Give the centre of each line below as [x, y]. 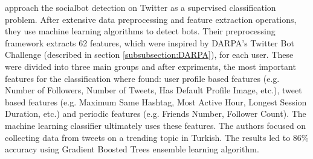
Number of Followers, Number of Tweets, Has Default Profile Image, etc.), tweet [153, 90]
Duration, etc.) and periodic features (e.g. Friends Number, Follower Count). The [156, 114]
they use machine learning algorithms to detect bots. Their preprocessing [140, 31]
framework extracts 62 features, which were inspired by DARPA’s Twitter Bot [150, 42]
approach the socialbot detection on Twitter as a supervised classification [140, 7]
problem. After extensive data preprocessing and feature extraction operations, [151, 19]
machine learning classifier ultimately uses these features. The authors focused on [156, 125]
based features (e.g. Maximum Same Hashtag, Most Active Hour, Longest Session [156, 101]
